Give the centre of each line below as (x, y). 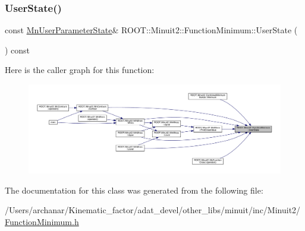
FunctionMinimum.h (42, 222)
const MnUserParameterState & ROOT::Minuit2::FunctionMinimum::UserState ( (151, 30)
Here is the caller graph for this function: (80, 70)
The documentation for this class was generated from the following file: (134, 190)
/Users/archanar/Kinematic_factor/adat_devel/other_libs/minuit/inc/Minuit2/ (153, 210)
